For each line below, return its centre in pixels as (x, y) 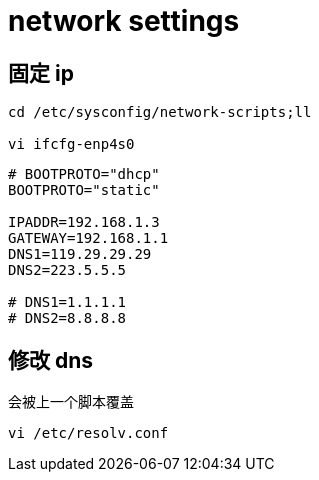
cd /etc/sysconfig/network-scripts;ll (160, 112)
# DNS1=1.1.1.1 (67, 302)
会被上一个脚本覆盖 (71, 402)
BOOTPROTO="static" (84, 190)
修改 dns (51, 360)
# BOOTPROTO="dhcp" (84, 174)
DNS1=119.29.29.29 (80, 254)
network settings (124, 21)
